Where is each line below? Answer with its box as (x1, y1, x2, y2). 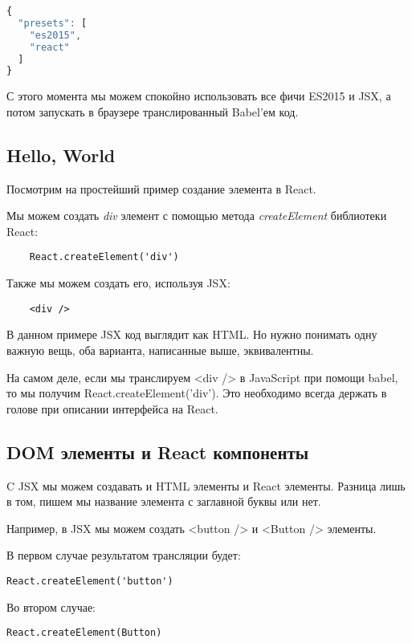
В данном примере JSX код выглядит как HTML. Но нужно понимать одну (6, 326, 377, 343)
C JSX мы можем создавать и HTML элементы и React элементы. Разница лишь (6, 477, 406, 494)
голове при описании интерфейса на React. (6, 400, 218, 417)
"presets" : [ (18, 17, 88, 29)
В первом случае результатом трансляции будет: (6, 547, 241, 564)
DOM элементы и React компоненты (6, 439, 309, 464)
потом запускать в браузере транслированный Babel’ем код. (6, 103, 299, 120)
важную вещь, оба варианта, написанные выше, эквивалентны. (6, 341, 314, 358)
